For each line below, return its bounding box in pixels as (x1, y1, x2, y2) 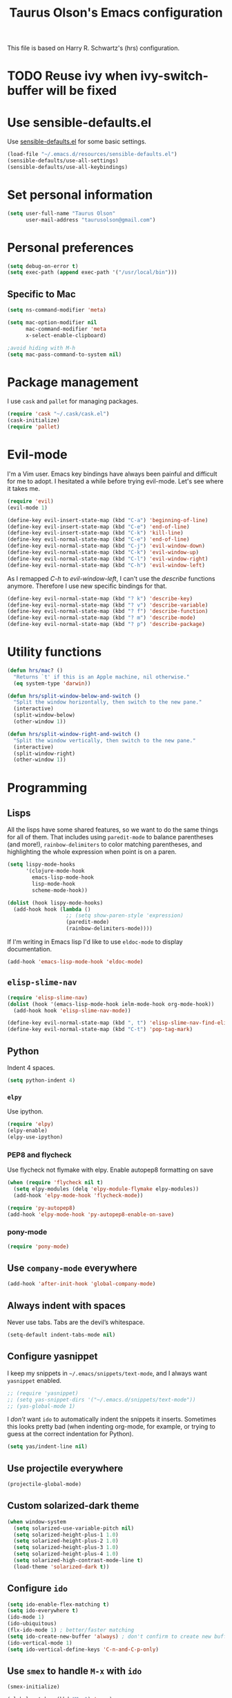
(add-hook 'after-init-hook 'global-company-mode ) (7, 1280, 156, 1287)
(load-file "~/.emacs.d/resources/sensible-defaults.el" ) (7, 151, 177, 158)
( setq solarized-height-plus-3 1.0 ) (13, 1544, 119, 1551)
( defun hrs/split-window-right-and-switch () (7, 731, 140, 738)
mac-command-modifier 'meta (25, 325, 107, 332)
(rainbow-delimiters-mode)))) (66, 925, 153, 932)
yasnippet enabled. (7, 1376, 62, 1384)
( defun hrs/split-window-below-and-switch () (7, 692, 140, 699)
